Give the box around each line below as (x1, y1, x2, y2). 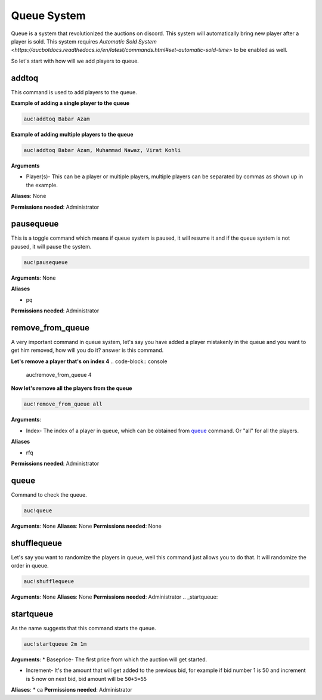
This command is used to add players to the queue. (11, 88, 137, 95)
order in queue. (11, 562, 49, 569)
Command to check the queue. (11, 491, 88, 498)
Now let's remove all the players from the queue (11, 385, 132, 392)
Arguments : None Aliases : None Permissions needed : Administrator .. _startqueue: (11, 593, 218, 600)
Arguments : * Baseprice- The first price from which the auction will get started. (11, 656, 208, 663)
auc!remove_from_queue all (23, 401, 103, 408)
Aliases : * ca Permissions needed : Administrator (11, 686, 132, 693)
